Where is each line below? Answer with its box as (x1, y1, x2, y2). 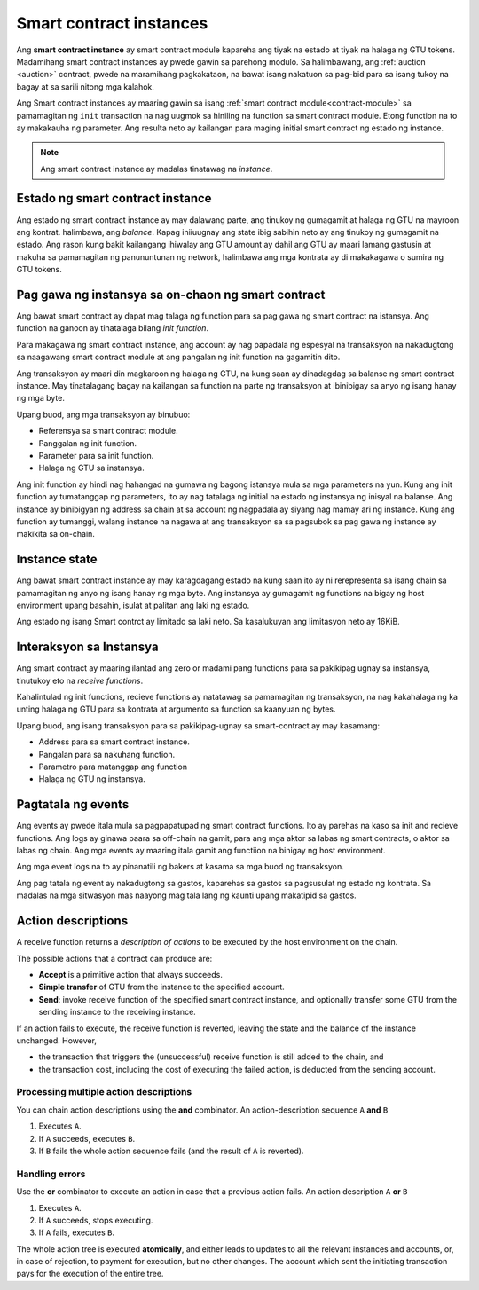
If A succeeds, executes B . (38, 1133, 136, 1144)
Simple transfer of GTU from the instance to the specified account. (38, 981, 286, 993)
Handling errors (16, 1168, 86, 1180)
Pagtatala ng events (16, 797, 130, 812)
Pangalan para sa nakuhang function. (38, 749, 176, 759)
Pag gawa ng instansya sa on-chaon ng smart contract (16, 287, 326, 302)
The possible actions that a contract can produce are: (16, 953, 213, 964)
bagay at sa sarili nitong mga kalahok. (16, 81, 155, 92)
